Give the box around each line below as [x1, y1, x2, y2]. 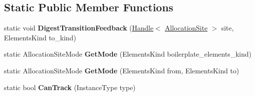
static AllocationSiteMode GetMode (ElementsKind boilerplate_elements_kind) [4, 49, 252, 59]
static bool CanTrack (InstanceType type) [4, 82, 136, 92]
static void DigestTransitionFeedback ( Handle [4, 23, 153, 33]
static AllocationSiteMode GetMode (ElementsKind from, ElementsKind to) [4, 65, 239, 75]
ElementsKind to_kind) [4, 32, 76, 42]
